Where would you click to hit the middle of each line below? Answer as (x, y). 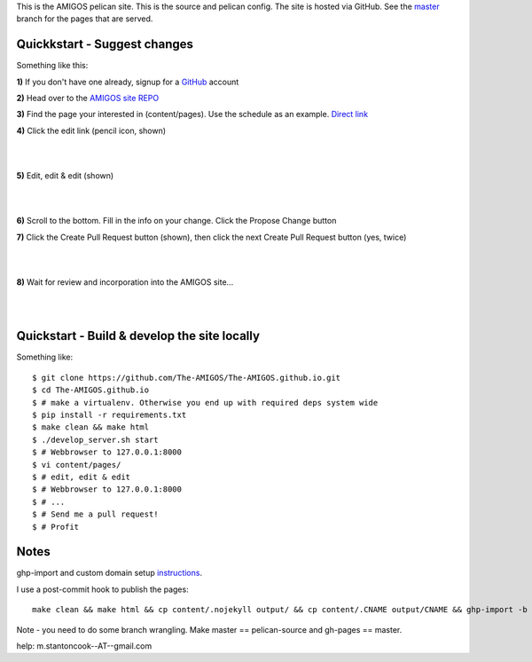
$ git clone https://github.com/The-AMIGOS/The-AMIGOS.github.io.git (187, 378)
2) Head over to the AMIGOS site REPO (88, 99)
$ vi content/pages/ (77, 465)
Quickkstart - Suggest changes (105, 44)
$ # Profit (56, 527)
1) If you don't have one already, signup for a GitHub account (128, 82)
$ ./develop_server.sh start (95, 440)
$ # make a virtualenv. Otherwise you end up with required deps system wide (205, 402)
